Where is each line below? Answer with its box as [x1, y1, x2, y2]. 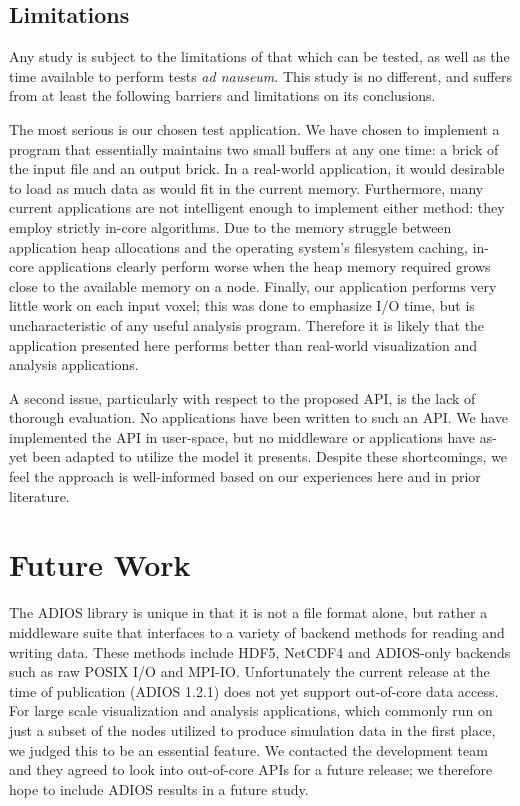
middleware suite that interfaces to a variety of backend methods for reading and [9, 621, 505, 642]
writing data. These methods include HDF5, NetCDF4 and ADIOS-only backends [9, 641, 511, 662]
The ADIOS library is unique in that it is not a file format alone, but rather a [9, 602, 488, 623]
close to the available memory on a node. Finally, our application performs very [9, 275, 497, 296]
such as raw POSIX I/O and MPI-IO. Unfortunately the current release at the [9, 661, 490, 682]
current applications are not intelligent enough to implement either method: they [9, 197, 505, 218]
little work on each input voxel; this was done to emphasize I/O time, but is [9, 295, 475, 316]
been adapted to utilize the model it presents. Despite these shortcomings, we [32, 446, 508, 467]
